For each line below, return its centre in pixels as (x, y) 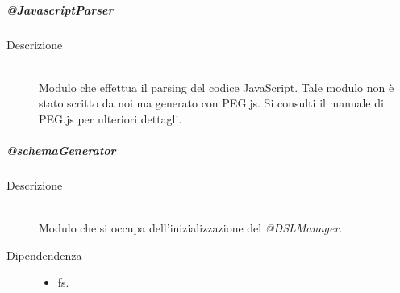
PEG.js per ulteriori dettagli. (110, 118)
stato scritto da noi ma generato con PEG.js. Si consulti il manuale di (211, 103)
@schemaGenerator (61, 151)
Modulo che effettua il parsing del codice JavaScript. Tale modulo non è (217, 87)
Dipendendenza (44, 255)
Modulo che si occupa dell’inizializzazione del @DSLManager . (191, 228)
